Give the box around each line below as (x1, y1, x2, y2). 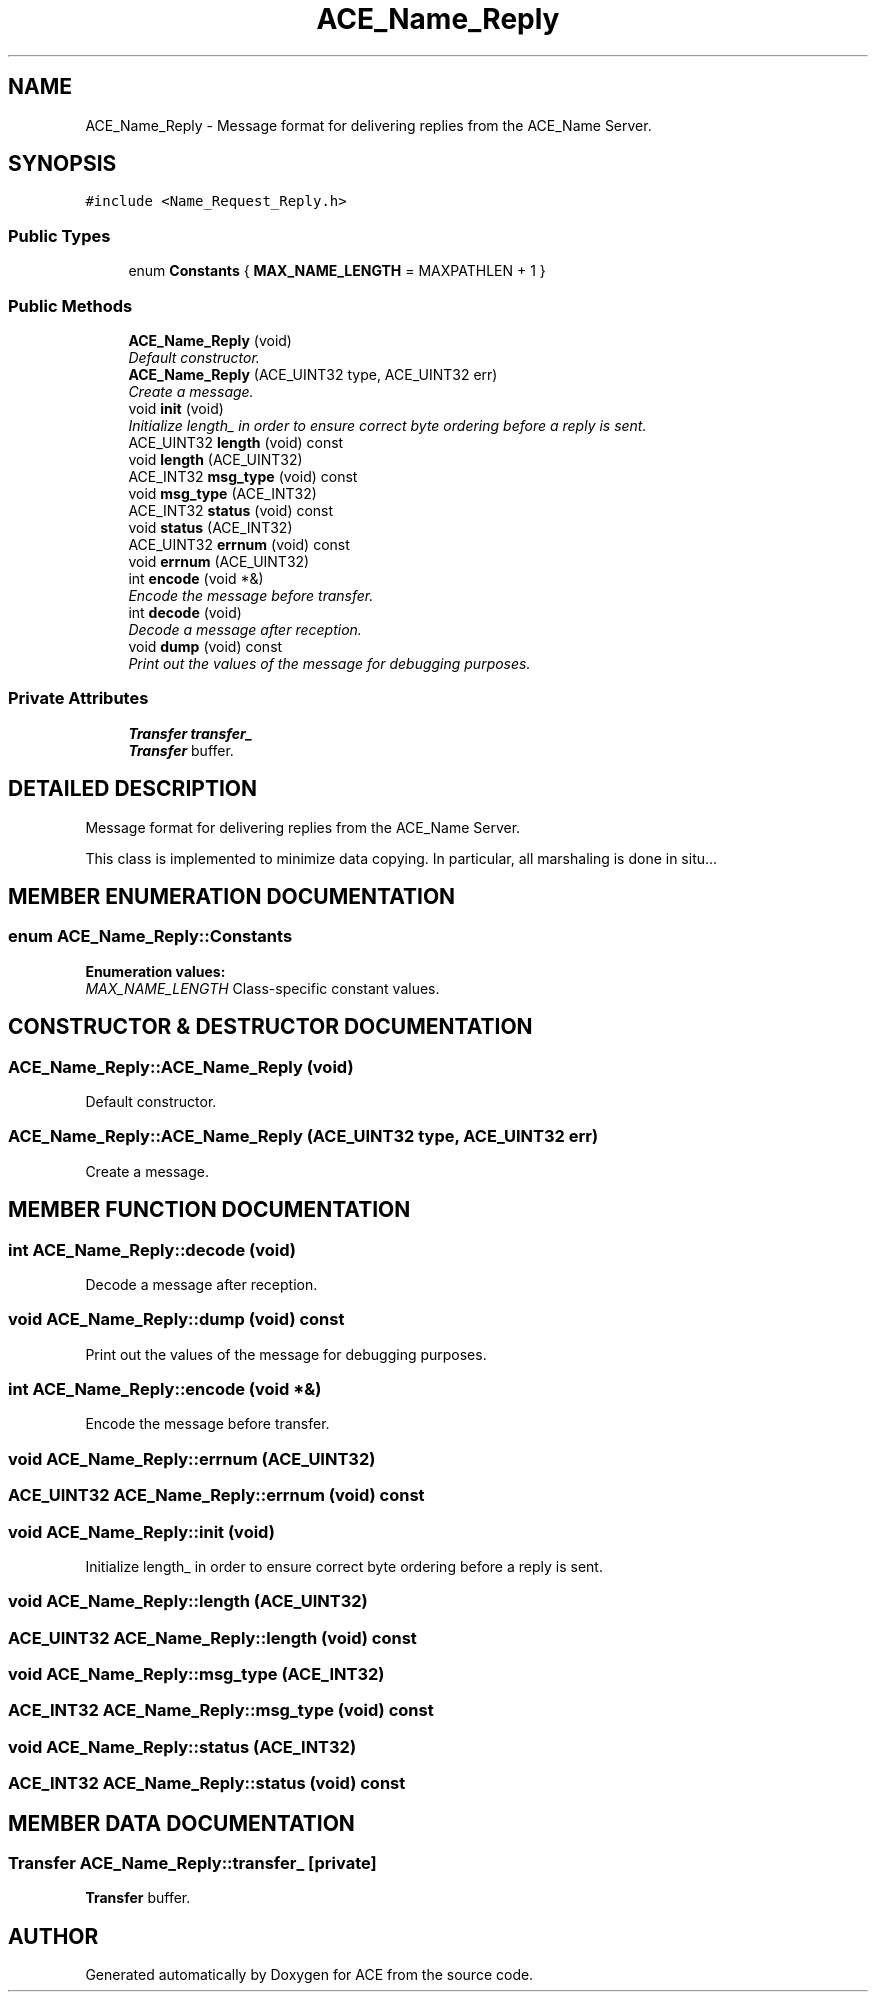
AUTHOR (8, 1923, 99, 1949)
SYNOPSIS (8, 151, 117, 177)
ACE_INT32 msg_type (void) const (128, 467, 358, 485)
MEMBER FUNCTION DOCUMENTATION (8, 1197, 411, 1223)
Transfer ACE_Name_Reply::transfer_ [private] (8, 1853, 377, 1874)
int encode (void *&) (128, 569, 264, 587)
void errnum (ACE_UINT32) (128, 552, 310, 570)
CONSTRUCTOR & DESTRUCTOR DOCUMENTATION (8, 1014, 533, 1040)
